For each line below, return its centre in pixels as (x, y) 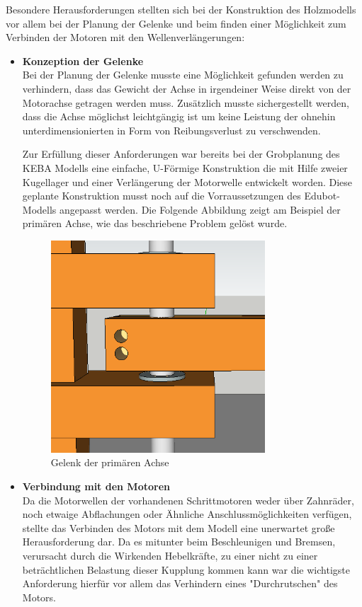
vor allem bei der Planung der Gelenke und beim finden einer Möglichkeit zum (176, 23)
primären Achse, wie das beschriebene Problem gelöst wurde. (155, 223)
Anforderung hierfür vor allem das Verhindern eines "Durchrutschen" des (180, 583)
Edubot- (322, 196)
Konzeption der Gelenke (83, 60)
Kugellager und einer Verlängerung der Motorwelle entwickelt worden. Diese (187, 181)
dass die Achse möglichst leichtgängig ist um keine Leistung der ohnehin (179, 116)
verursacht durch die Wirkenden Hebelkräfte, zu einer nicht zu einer (170, 555)
